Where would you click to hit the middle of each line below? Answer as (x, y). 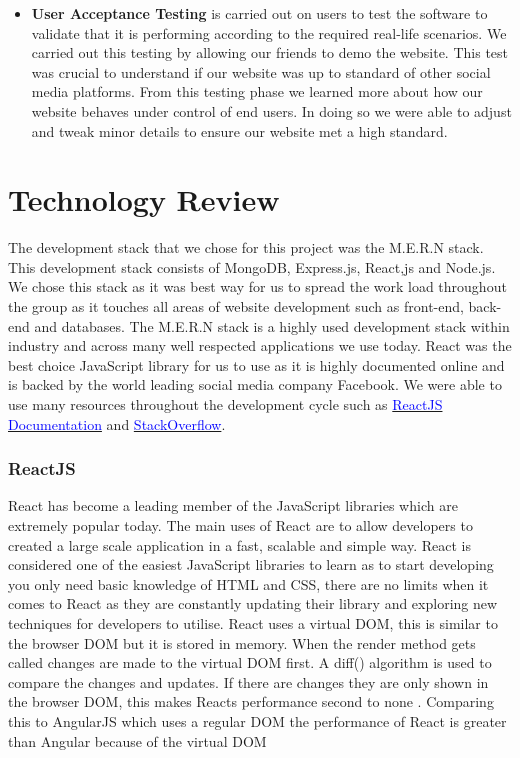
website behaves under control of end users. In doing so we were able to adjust (271, 110)
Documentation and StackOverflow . (117, 423)
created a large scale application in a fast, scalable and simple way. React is (239, 544)
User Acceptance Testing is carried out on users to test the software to (259, 13)
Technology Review (144, 199)
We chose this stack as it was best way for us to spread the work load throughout (257, 286)
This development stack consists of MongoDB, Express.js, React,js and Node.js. (252, 266)
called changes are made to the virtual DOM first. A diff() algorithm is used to (250, 662)
